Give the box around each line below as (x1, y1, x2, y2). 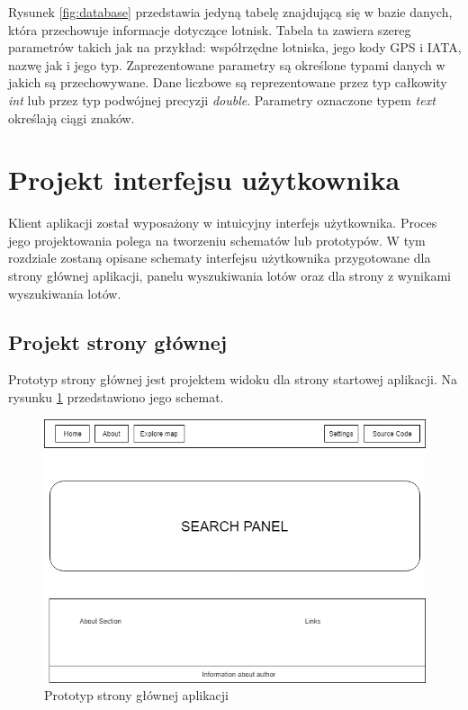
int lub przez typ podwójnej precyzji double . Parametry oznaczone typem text (8, 90, 436, 109)
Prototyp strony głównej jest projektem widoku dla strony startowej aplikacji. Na (8, 370, 457, 389)
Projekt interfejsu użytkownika (8, 161, 400, 198)
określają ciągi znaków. (8, 108, 135, 127)
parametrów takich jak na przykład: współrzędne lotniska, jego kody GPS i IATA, (8, 38, 462, 57)
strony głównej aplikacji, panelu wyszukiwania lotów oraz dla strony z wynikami (8, 266, 451, 285)
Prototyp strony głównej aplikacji (44, 686, 229, 705)
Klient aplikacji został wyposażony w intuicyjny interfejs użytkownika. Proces (8, 213, 437, 232)
